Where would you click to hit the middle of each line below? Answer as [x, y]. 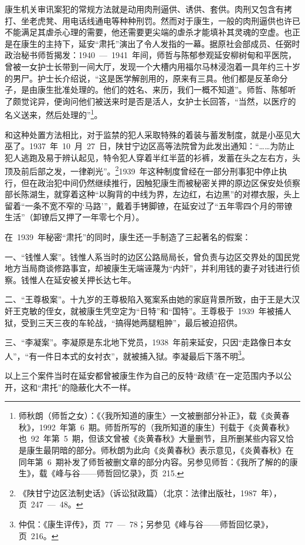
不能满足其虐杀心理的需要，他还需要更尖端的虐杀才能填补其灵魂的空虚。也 [148, 32]
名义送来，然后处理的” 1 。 [54, 114]
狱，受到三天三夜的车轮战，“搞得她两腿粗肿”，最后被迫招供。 [124, 322]
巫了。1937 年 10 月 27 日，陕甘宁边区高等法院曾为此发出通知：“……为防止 [150, 146]
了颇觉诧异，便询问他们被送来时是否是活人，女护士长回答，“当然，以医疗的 [150, 101]
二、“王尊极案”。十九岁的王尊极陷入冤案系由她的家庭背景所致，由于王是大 [148, 299]
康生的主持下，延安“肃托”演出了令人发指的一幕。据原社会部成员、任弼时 [160, 43]
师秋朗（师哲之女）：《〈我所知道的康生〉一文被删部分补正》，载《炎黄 [150, 416]
